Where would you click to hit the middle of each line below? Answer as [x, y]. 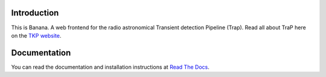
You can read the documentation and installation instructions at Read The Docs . [110, 67]
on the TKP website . [36, 35]
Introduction [35, 13]
